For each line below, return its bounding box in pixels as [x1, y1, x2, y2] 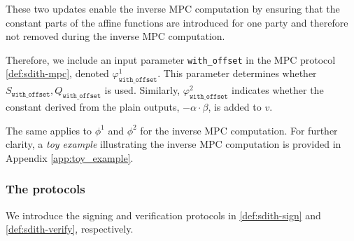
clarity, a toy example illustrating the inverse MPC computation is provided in [6, 137, 341, 151]
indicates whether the [232, 83, 324, 97]
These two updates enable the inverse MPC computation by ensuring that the [6, 1, 340, 15]
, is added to [208, 99, 262, 114]
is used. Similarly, [104, 83, 180, 97]
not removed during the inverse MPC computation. [6, 29, 225, 43]
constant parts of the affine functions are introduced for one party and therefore [6, 15, 348, 29]
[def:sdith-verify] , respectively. [6, 221, 134, 236]
